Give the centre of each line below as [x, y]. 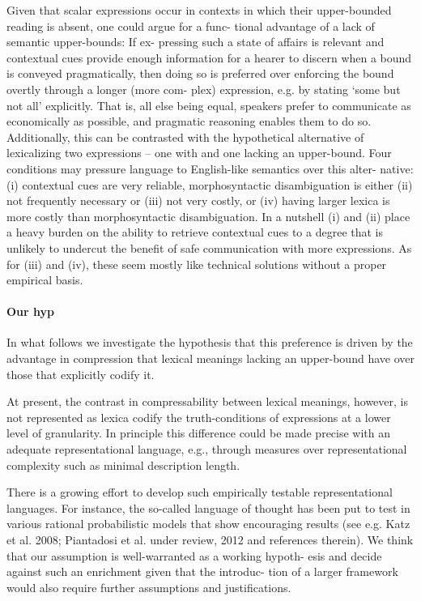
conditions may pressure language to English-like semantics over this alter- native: [210, 168]
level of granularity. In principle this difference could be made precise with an [199, 433]
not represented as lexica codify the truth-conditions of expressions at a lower [199, 417]
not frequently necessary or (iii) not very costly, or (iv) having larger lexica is [198, 200]
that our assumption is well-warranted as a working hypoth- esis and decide [194, 555]
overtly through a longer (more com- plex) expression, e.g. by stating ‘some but [204, 89]
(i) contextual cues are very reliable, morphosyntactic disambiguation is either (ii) [210, 184]
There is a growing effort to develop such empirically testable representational [200, 492]
